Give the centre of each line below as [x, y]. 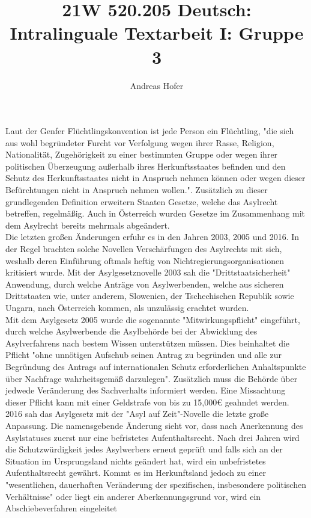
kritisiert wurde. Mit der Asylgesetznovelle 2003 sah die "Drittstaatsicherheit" [148, 272]
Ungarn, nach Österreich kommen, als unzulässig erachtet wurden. [127, 307]
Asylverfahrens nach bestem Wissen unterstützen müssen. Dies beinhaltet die [148, 343]
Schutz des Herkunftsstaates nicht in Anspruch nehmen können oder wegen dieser [155, 178]
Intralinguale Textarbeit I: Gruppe [157, 33]
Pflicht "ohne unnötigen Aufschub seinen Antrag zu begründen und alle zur [143, 355]
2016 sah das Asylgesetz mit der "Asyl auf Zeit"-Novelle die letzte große [137, 414]
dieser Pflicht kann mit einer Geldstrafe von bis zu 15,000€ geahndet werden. [147, 402]
